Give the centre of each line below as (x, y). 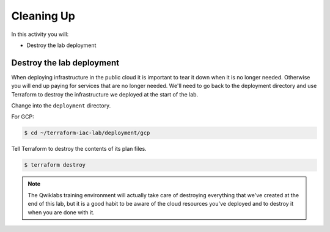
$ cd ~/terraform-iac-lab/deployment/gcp (87, 133)
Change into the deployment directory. (61, 106)
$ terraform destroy (55, 165)
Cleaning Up (43, 16)
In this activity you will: (40, 34)
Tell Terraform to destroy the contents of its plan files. (79, 149)
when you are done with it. (61, 212)
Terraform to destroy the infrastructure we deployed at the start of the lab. (105, 94)
